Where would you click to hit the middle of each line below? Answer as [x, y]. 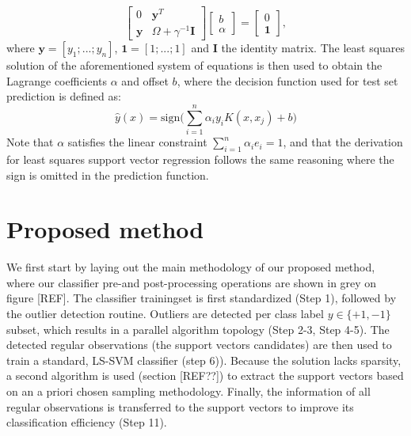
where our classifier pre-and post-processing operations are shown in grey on [192, 282]
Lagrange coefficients [57, 80]
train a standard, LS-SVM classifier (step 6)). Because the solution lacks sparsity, [204, 360]
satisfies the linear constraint [137, 142]
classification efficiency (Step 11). [87, 422]
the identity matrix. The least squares [313, 48]
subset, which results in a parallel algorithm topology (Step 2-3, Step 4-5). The [198, 329]
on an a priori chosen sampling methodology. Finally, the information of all [188, 391]
